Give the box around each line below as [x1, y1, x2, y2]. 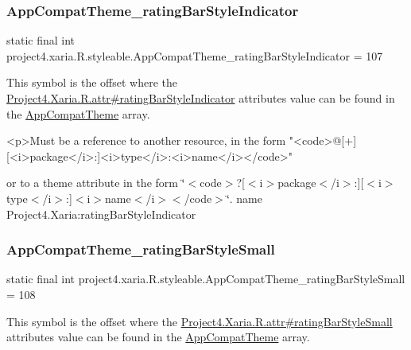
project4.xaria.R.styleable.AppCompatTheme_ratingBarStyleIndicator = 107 [6, 47, 383, 64]
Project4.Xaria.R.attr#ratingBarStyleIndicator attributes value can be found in [6, 90, 395, 106]
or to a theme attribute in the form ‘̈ [6, 174, 185, 191]
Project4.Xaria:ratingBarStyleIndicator [6, 205, 196, 222]
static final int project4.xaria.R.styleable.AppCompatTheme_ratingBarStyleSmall [6, 270, 405, 287]
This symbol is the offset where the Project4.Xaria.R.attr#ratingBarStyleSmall [6, 313, 393, 329]
